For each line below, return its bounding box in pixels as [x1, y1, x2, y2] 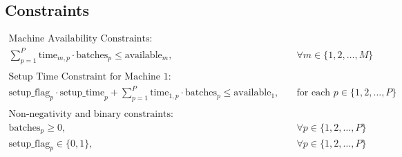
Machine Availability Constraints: [8, 34, 153, 44]
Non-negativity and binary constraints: [8, 109, 173, 119]
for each [296, 88, 331, 98]
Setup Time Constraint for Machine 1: [8, 71, 171, 82]
